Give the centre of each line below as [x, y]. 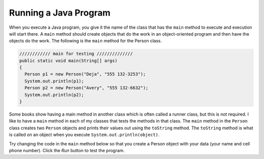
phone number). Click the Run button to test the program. [67, 150]
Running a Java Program [60, 13]
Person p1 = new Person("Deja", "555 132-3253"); [85, 74]
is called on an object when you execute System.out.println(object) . [84, 135]
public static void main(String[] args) [68, 60]
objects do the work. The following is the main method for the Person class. [86, 41]
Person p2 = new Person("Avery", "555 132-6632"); [87, 88]
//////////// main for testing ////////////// [76, 54]
